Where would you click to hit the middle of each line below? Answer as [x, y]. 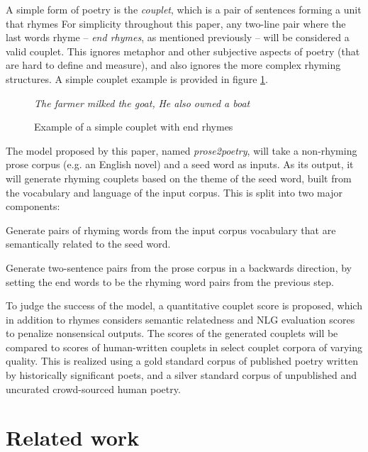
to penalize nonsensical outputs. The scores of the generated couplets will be [172, 333]
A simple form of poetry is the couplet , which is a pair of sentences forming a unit [184, 9]
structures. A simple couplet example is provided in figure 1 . [137, 78]
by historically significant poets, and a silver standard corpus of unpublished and [182, 375]
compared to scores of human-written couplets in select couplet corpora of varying [184, 347]
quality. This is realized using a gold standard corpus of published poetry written [182, 361]
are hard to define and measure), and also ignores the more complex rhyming [173, 65]
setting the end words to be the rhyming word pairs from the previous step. [170, 281]
